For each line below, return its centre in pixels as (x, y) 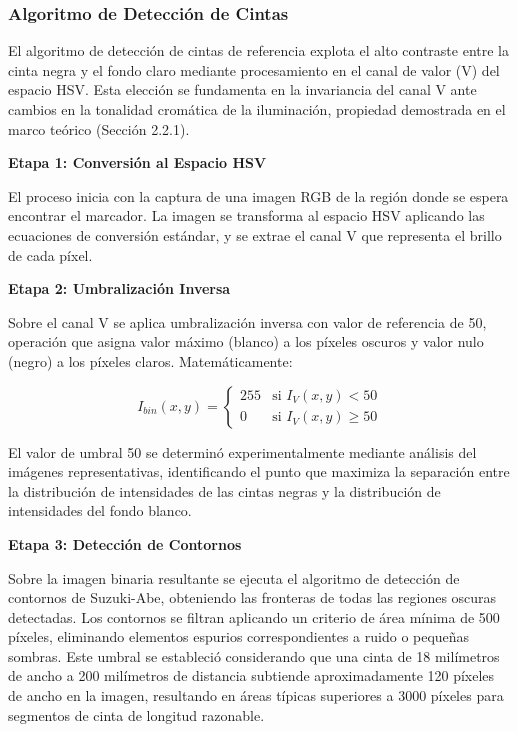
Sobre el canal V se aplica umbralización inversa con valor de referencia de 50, (247, 321)
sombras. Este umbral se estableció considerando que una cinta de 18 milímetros (254, 655)
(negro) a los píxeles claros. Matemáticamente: (150, 360)
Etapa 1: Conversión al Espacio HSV (137, 162)
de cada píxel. (50, 254)
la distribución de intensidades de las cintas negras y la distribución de (224, 490)
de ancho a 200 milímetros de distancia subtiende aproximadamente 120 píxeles (251, 675)
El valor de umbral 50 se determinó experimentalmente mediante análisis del (242, 451)
